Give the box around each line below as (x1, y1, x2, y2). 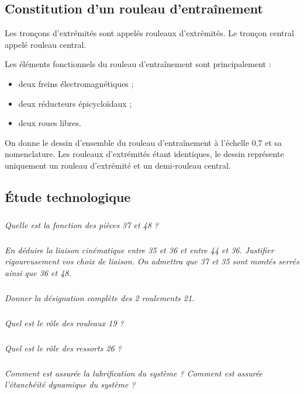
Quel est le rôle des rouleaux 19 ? (5, 316, 124, 329)
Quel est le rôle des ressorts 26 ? (5, 341, 122, 354)
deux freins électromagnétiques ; (18, 77, 134, 89)
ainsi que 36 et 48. (5, 266, 71, 278)
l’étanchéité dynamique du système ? (5, 378, 136, 390)
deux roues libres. (18, 117, 81, 129)
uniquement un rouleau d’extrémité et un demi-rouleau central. (5, 159, 231, 171)
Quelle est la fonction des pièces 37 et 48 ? (5, 218, 159, 231)
